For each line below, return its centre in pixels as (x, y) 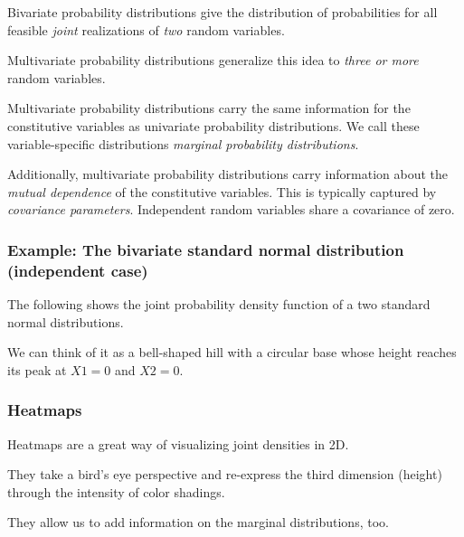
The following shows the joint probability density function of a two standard (219, 304)
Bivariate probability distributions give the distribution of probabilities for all (223, 12)
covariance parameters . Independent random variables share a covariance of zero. (231, 209)
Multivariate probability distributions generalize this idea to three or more (213, 60)
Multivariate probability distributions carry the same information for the (209, 108)
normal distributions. (66, 321)
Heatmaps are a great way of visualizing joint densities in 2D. (178, 443)
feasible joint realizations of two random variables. (146, 29)
